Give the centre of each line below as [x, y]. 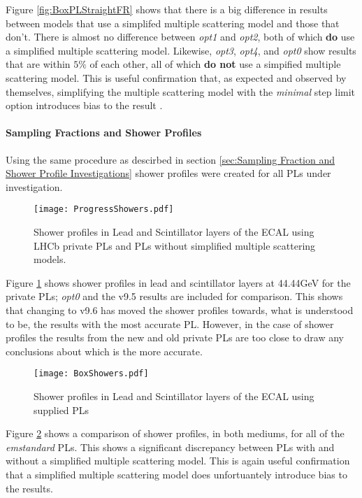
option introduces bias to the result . [84, 105]
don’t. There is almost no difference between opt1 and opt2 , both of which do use [180, 37]
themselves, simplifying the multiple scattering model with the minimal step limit [181, 91]
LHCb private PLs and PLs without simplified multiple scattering [175, 245]
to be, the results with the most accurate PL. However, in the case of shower [170, 323]
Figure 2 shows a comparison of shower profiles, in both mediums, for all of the [175, 433]
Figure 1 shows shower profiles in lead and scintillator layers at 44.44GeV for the [178, 282]
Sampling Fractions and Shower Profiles [104, 133]
